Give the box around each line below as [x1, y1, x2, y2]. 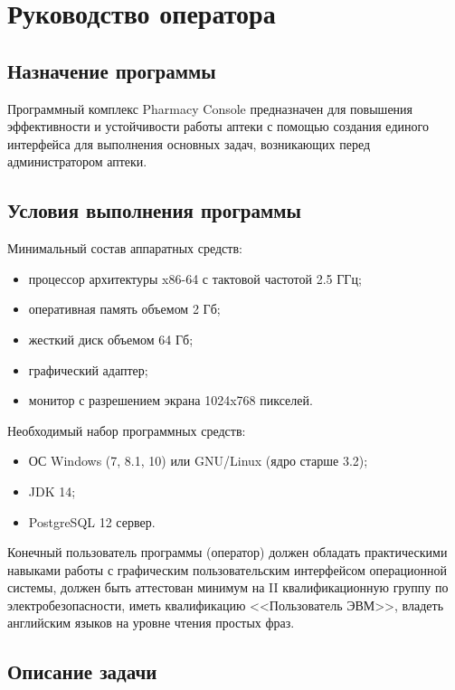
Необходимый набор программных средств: [7, 421, 246, 440]
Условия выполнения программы [7, 196, 301, 224]
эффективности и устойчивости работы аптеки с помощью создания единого [7, 117, 429, 136]
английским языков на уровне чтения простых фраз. [7, 613, 295, 632]
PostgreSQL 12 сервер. [28, 512, 156, 531]
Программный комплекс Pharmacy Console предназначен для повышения [7, 99, 413, 118]
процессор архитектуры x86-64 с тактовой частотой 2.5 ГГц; [28, 269, 362, 288]
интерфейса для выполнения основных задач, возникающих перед [7, 134, 371, 153]
